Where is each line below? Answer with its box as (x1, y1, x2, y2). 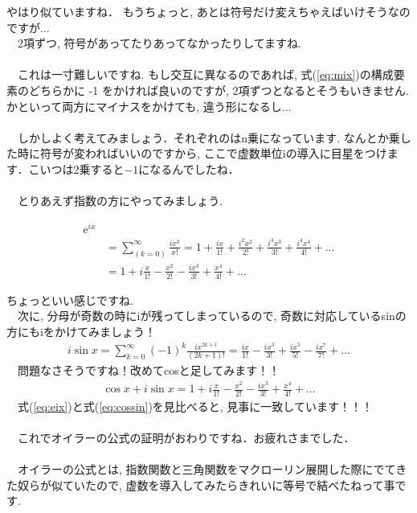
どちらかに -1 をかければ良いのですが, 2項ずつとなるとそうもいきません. (28, 81, 409, 98)
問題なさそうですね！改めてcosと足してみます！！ (17, 362, 280, 379)
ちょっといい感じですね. (6, 291, 133, 308)
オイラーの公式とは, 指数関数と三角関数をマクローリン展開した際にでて (17, 461, 396, 478)
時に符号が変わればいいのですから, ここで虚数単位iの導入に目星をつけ (17, 145, 387, 162)
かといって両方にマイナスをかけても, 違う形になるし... (6, 97, 292, 114)
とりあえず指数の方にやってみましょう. (17, 192, 223, 209)
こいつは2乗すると (28, 160, 125, 177)
